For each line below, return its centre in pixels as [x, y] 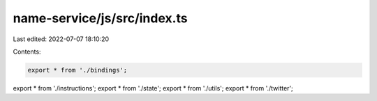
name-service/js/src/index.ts [100, 18]
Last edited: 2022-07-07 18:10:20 [61, 39]
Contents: [27, 52]
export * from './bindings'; [77, 70]
